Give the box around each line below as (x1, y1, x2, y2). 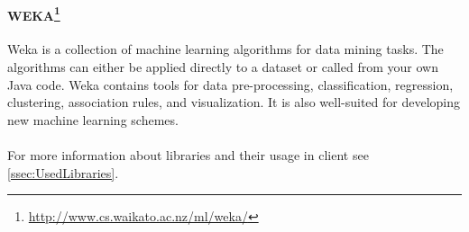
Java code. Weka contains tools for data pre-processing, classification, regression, (7, 75, 454, 94)
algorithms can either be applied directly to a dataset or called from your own (7, 58, 438, 76)
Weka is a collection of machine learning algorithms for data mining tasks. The (7, 40, 444, 58)
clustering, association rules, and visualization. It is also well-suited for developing (7, 93, 461, 112)
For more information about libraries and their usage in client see (7, 146, 369, 165)
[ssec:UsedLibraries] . (7, 163, 119, 182)
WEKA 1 (7, 3, 60, 24)
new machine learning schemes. (7, 110, 179, 129)
